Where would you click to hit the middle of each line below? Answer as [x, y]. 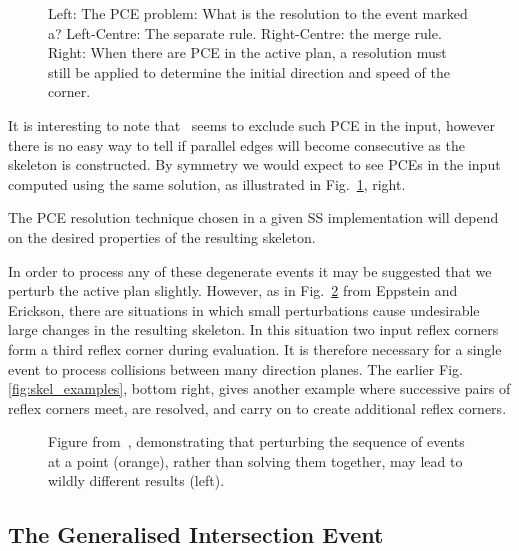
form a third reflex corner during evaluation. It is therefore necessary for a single [255, 348]
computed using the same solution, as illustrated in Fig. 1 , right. [207, 183]
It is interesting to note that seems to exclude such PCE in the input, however [251, 124]
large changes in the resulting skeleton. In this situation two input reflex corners [253, 329]
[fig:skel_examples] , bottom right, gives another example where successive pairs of [259, 388]
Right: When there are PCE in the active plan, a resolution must [247, 52]
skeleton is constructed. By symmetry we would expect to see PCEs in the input [254, 164]
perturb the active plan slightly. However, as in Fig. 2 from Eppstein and [233, 290]
